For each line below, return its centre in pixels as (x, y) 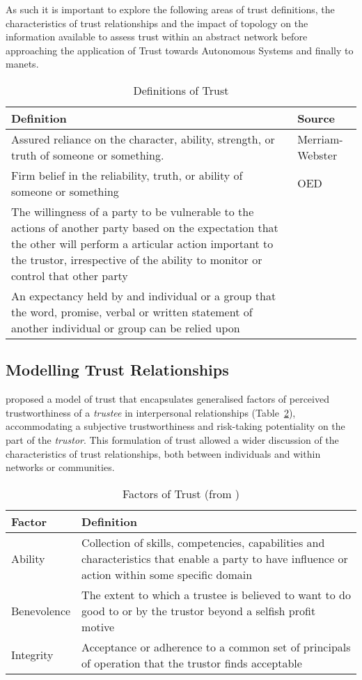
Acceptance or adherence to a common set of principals (216, 647)
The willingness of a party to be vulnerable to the (133, 211)
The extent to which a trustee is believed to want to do (216, 594)
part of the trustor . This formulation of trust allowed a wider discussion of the (172, 439)
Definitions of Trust (181, 90)
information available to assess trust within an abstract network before (157, 37)
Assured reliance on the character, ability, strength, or (143, 139)
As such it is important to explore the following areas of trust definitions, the (170, 9)
